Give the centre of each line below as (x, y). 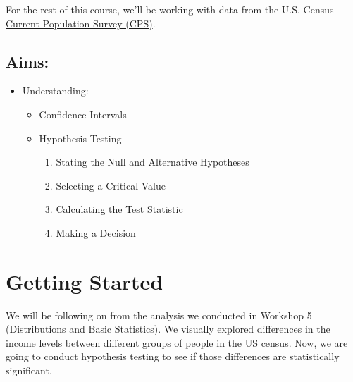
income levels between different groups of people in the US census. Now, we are (177, 342)
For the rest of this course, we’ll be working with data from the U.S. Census (170, 9)
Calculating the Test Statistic (119, 209)
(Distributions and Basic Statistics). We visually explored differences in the (168, 329)
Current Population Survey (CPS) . (81, 23)
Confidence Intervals (83, 114)
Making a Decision (96, 232)
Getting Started (85, 281)
